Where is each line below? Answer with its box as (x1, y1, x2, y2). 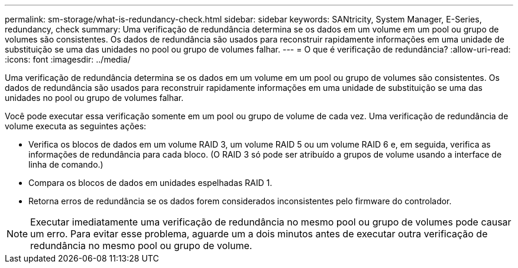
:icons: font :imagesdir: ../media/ (5, 54, 131, 64)
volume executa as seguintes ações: (5, 121, 147, 131)
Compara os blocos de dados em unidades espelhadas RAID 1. (28, 178, 273, 188)
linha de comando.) (28, 159, 103, 169)
